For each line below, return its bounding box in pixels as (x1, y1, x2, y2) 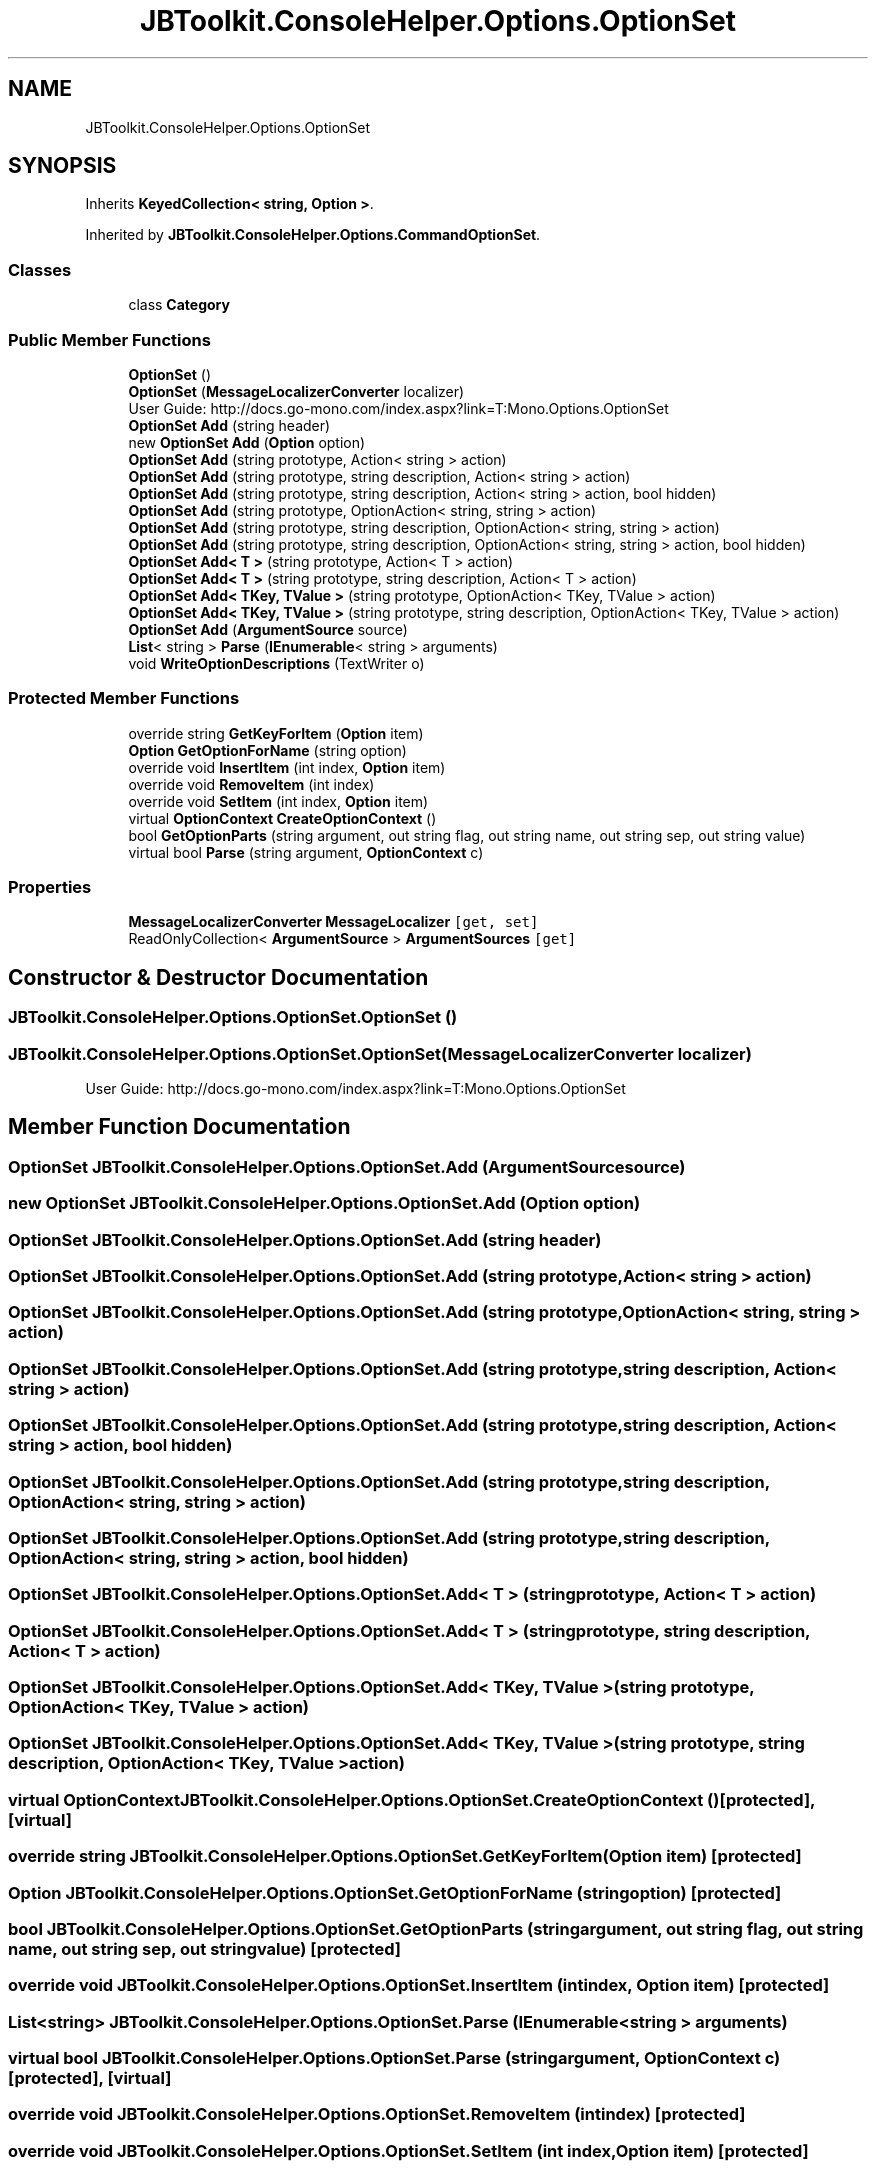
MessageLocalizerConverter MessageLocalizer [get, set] (128, 913, 539, 931)
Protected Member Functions (8, 688, 240, 709)
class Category (128, 296, 230, 314)
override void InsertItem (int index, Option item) (128, 758, 446, 776)
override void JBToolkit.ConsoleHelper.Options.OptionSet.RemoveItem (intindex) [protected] (8, 2104, 746, 2125)
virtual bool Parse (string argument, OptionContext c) (128, 843, 484, 861)
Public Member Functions (8, 329, 211, 350)
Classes (8, 259, 72, 280)
